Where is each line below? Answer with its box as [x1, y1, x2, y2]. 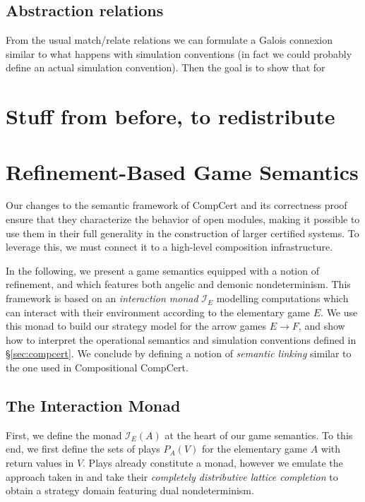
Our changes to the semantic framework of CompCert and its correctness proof [6, 198, 347, 213]
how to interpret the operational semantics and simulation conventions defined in [6, 332, 357, 347]
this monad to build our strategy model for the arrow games [6, 318, 267, 333]
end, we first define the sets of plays [6, 441, 160, 456]
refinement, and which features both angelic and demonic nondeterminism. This [6, 277, 351, 292]
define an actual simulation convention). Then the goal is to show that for [6, 60, 325, 75]
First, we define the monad [6, 427, 122, 442]
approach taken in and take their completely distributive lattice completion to [6, 469, 338, 484]
